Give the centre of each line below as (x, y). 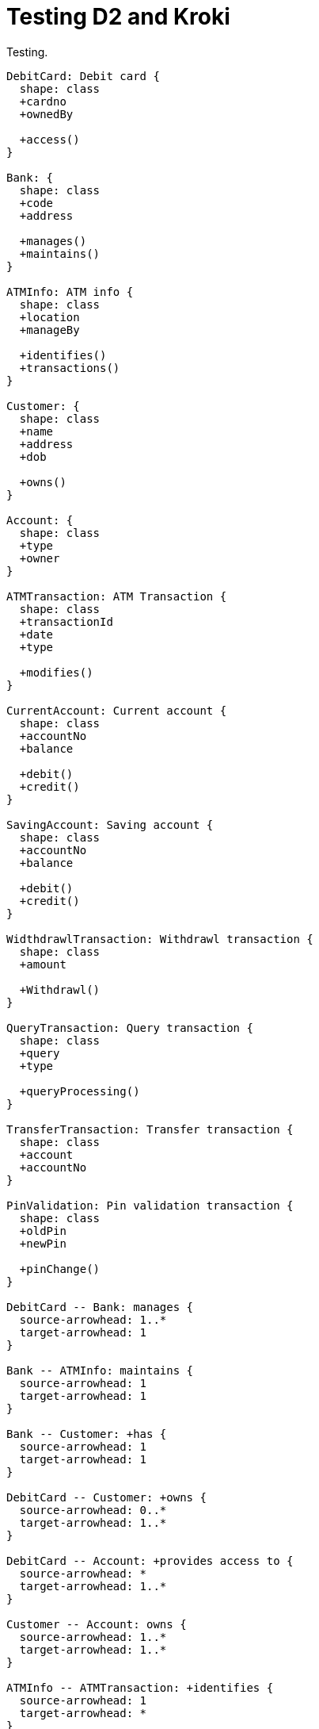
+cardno (43, 101)
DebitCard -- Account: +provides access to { (150, 1560)
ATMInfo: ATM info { (70, 291)
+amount (43, 964)
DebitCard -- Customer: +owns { (106, 1497)
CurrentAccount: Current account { (117, 710)
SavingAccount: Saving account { (110, 824)
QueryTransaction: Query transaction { (130, 1027)
